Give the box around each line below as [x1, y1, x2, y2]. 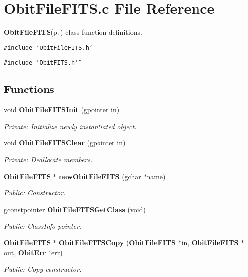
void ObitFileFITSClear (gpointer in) [4, 138, 126, 148]
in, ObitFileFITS [181, 237, 239, 247]
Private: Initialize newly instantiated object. [4, 121, 137, 131]
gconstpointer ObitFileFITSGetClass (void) [4, 204, 146, 214]
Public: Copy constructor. [4, 264, 82, 274]
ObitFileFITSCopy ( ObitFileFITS [58, 237, 176, 247]
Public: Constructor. [4, 187, 66, 198]
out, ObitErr [4, 247, 46, 257]
